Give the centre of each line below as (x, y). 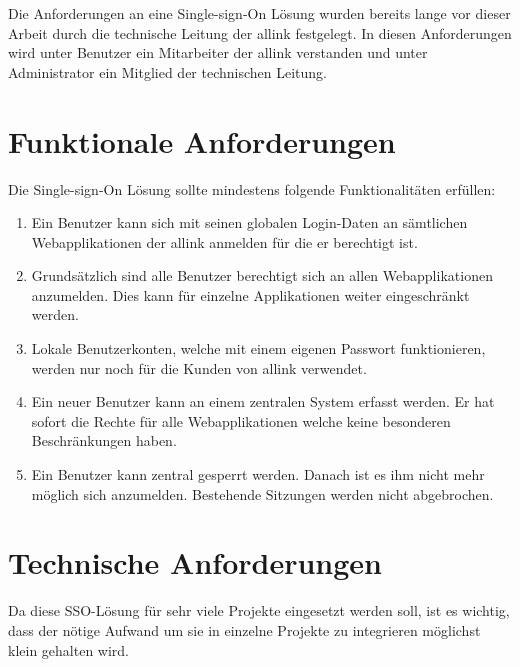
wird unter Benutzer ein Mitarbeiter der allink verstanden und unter (218, 52)
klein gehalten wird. (69, 649)
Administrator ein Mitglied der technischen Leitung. (167, 71)
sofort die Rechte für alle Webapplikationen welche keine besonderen (241, 420)
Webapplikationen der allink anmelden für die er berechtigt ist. (224, 241)
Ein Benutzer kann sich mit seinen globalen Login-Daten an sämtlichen (249, 222)
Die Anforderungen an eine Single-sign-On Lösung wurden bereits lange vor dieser (259, 13)
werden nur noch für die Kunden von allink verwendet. (199, 367)
